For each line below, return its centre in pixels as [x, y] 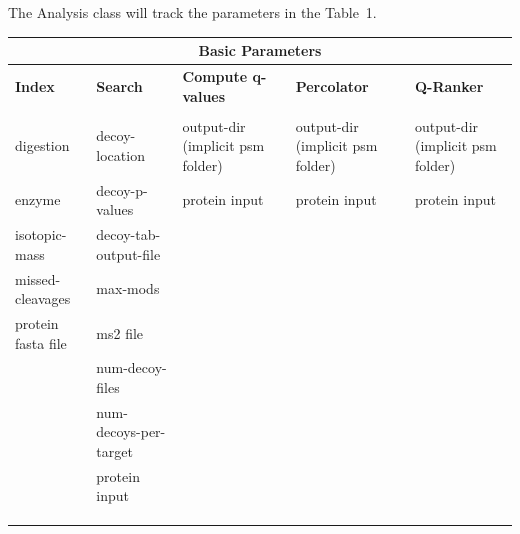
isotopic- [41, 234]
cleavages [43, 298]
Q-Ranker [449, 85]
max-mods [128, 288]
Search [119, 85]
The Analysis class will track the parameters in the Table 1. [192, 12]
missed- [38, 278]
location [120, 155]
